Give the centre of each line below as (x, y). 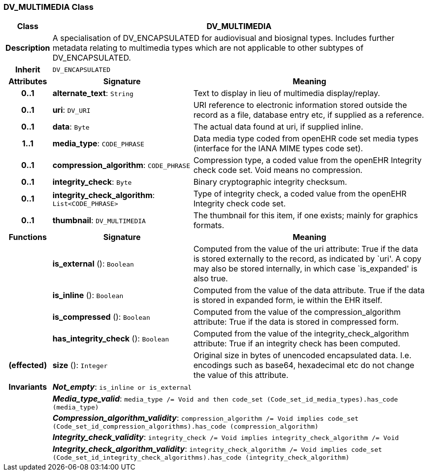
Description (28, 48)
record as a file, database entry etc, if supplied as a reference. (309, 115)
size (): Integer (80, 365)
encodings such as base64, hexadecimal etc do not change (304, 365)
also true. (211, 279)
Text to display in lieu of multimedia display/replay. (287, 93)
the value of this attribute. (241, 375)
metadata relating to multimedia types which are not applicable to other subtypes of (208, 48)
